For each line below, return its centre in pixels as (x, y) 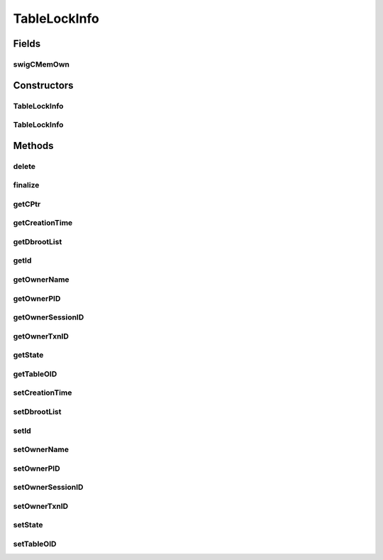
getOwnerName (41, 280)
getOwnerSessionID (49, 317)
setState (28, 525)
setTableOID (35, 544)
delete (24, 166)
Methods (33, 146)
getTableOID (35, 374)
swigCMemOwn (41, 64)
